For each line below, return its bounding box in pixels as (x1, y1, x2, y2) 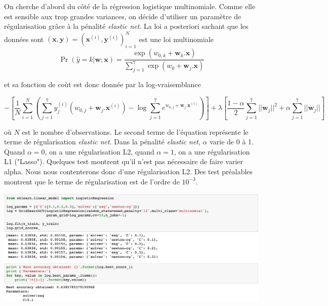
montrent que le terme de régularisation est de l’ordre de (4, 176, 180, 186)
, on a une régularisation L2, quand (45, 146, 154, 157)
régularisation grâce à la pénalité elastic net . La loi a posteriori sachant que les (4, 21, 249, 31)
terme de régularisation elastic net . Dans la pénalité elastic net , (4, 136, 200, 147)
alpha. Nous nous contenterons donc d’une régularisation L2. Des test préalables (4, 166, 253, 176)
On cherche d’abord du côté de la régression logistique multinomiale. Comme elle (4, 1, 256, 11)
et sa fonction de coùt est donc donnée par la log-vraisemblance (4, 79, 201, 90)
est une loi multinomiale (139, 33, 214, 44)
